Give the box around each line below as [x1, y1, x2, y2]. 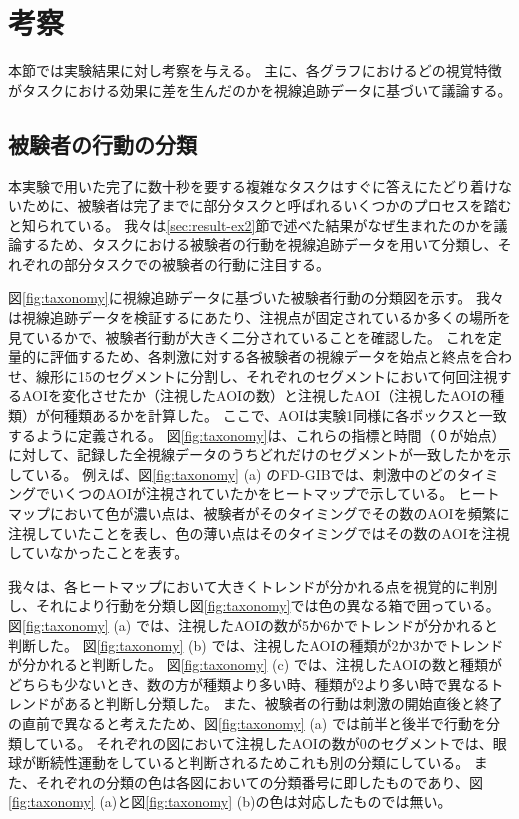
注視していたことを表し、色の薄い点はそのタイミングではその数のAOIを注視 [8, 522, 510, 543]
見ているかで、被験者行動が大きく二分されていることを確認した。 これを [8, 326, 488, 347]
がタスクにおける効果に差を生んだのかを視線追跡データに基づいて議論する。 [8, 79, 512, 100]
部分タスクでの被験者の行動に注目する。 [63, 253, 330, 274]
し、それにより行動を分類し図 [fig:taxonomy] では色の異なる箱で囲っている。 [8, 595, 500, 616]
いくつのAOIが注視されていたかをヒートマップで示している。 [49, 483, 454, 504]
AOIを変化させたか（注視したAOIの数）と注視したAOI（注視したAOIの [21, 385, 491, 406]
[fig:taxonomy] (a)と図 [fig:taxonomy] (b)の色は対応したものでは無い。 [8, 791, 452, 812]
